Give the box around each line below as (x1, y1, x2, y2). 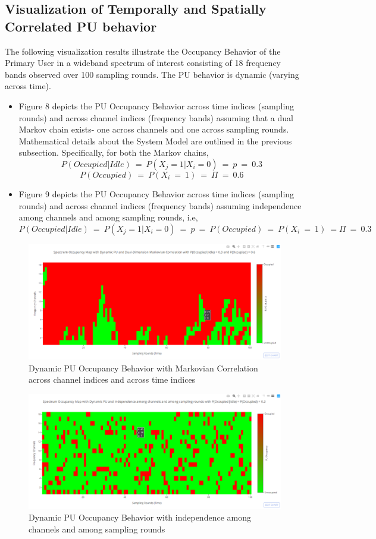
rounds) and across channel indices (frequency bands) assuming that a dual (18, 111, 293, 124)
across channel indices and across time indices (29, 373, 196, 386)
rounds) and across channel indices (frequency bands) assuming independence (18, 199, 302, 212)
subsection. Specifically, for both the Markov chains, (18, 146, 209, 159)
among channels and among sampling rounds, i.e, (18, 211, 198, 223)
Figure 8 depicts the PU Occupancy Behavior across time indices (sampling (18, 99, 294, 112)
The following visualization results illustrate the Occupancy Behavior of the (5, 45, 281, 57)
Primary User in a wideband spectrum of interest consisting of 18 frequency (5, 56, 281, 69)
